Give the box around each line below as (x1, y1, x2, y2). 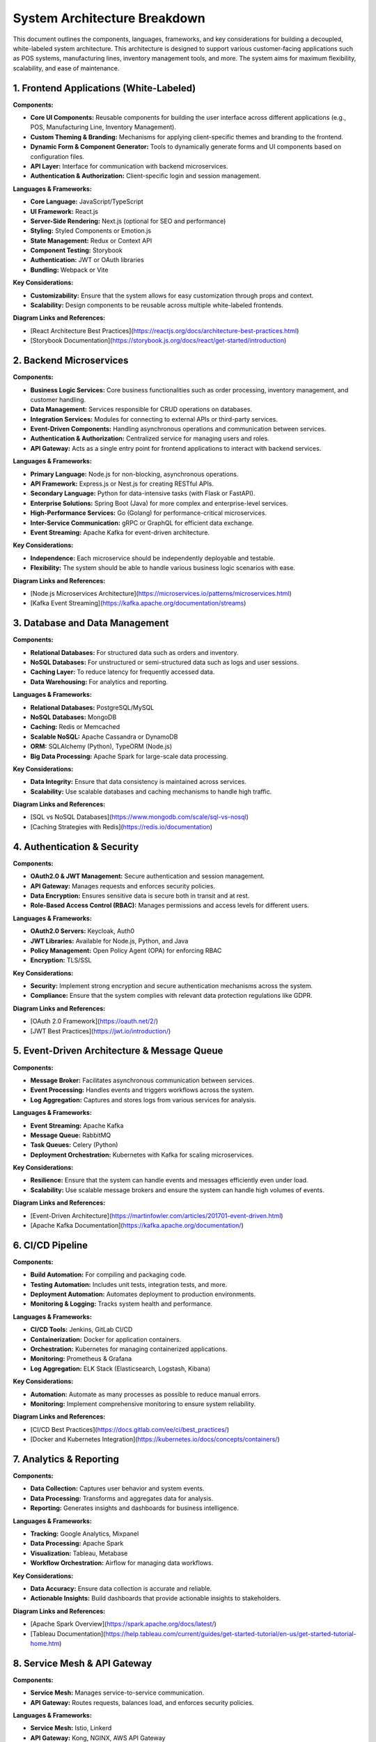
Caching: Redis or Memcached (30, 723, 120, 731)
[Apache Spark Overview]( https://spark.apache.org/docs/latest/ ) (30, 1620, 217, 1628)
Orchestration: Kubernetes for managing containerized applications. (30, 1345, 228, 1353)
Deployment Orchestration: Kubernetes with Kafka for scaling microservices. (30, 1150, 254, 1159)
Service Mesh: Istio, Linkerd (30, 1724, 112, 1732)
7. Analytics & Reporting (13, 1453, 120, 1465)
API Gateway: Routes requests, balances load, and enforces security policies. (30, 1698, 254, 1706)
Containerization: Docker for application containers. (30, 1335, 182, 1343)
